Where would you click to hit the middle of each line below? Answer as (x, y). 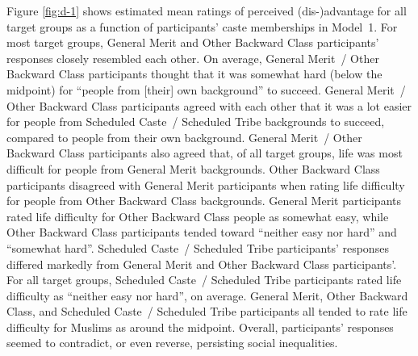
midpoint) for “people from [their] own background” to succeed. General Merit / (206, 89)
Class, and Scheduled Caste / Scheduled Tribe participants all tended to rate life (207, 311)
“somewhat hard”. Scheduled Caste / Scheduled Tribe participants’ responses (198, 247)
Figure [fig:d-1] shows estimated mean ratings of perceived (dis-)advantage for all (207, 10)
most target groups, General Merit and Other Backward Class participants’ (193, 42)
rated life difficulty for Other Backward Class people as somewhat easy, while (198, 216)
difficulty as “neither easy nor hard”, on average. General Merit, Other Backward (207, 295)
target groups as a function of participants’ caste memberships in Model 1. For (202, 26)
